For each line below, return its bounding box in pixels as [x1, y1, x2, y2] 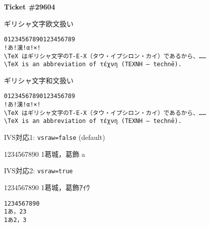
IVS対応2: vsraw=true [4, 165, 73, 176]
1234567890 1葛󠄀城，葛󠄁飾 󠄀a [4, 148, 85, 159]
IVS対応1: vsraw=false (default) [4, 132, 105, 142]
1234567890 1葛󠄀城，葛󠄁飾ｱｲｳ [4, 182, 90, 192]
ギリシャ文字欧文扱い [4, 18, 73, 28]
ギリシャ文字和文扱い [4, 75, 73, 85]
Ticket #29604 [4, 1, 56, 11]
